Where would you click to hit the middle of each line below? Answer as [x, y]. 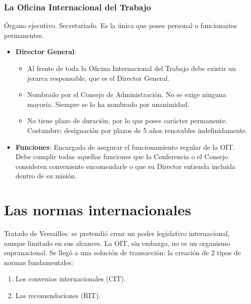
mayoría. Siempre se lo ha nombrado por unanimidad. [108, 104]
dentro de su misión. [46, 176]
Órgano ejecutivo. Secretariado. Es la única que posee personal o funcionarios [120, 25]
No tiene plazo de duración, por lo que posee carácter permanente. [127, 120]
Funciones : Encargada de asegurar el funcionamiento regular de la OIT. [125, 147]
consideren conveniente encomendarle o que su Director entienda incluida [125, 166]
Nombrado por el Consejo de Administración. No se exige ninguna [127, 94]
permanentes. [24, 35]
